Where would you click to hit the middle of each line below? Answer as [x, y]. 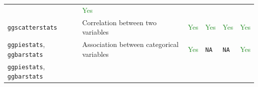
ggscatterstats [32, 28]
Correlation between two [119, 22]
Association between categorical [130, 44]
